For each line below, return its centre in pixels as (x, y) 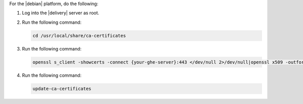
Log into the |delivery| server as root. (61, 13)
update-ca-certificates (62, 89)
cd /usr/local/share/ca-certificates (79, 36)
